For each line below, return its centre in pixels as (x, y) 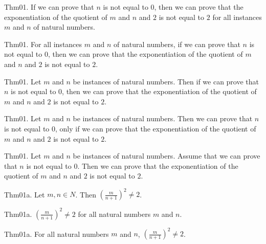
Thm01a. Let (25, 194)
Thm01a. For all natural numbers (57, 234)
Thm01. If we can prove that (49, 7)
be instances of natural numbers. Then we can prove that (163, 118)
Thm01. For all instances (43, 44)
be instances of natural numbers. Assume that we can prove (167, 156)
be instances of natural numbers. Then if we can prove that (166, 81)
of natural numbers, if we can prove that (177, 44)
